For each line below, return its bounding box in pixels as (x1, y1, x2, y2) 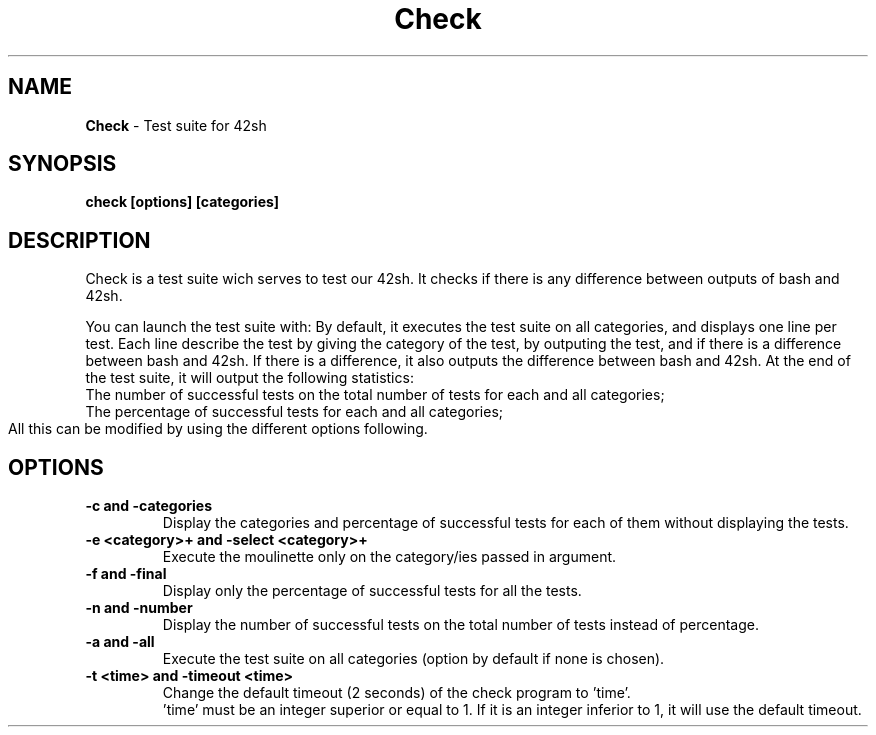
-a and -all (85, 633, 155, 651)
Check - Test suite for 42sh (85, 116, 267, 134)
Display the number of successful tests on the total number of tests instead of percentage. (162, 616, 759, 634)
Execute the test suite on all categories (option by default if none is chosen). (162, 650, 665, 668)
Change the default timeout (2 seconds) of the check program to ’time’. (162, 684, 631, 702)
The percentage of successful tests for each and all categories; (85, 403, 504, 421)
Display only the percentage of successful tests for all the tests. (162, 582, 582, 600)
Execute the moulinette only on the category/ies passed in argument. (162, 548, 617, 566)
